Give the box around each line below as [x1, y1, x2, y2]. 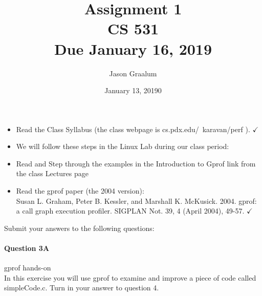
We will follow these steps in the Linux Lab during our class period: [16, 141, 229, 152]
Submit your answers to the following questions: [4, 222, 155, 233]
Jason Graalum [109, 68, 157, 78]
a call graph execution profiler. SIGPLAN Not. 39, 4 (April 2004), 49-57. [16, 205, 245, 216]
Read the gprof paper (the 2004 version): [16, 185, 144, 196]
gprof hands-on [4, 262, 51, 273]
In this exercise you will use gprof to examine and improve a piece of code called [4, 272, 256, 283]
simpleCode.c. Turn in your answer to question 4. [4, 282, 159, 293]
